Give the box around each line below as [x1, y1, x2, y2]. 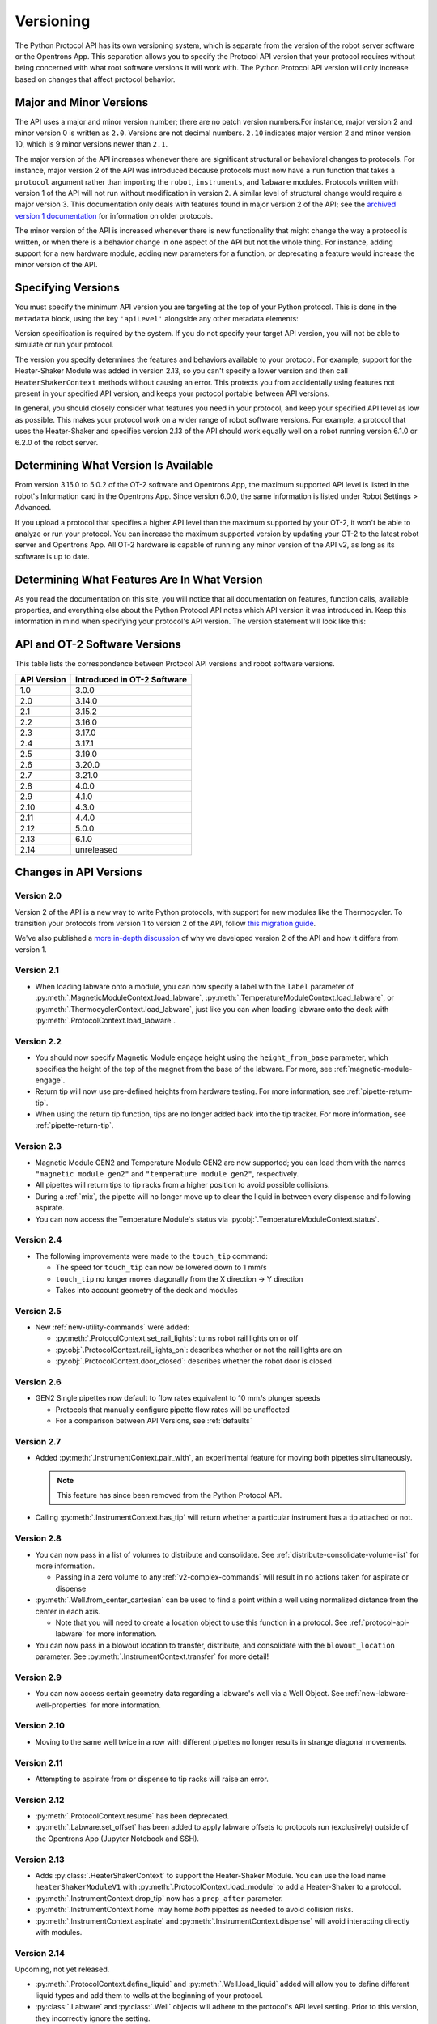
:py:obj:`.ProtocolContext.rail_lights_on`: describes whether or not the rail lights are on [55, 1345, 342, 1354]
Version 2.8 [15, 1533, 62, 1544]
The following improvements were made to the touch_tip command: [35, 1251, 269, 1261]
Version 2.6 [15, 1376, 62, 1388]
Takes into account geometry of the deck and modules [55, 1285, 238, 1295]
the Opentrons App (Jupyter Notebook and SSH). [35, 1834, 200, 1843]
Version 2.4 [15, 1235, 62, 1246]
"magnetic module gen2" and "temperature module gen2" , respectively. [35, 1169, 299, 1179]
